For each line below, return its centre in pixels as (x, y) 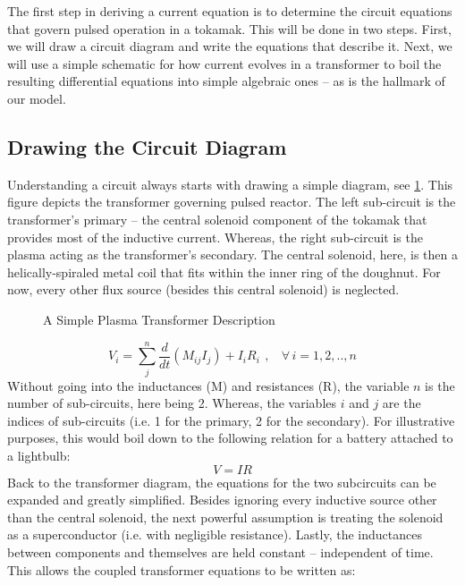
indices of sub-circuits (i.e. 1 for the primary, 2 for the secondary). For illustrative (231, 420)
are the (402, 403)
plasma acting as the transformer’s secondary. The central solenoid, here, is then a (232, 254)
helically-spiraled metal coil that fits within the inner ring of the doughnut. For (224, 271)
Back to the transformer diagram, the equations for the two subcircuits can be (222, 482)
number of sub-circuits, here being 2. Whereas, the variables (172, 403)
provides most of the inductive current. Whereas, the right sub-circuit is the (215, 237)
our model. (37, 98)
